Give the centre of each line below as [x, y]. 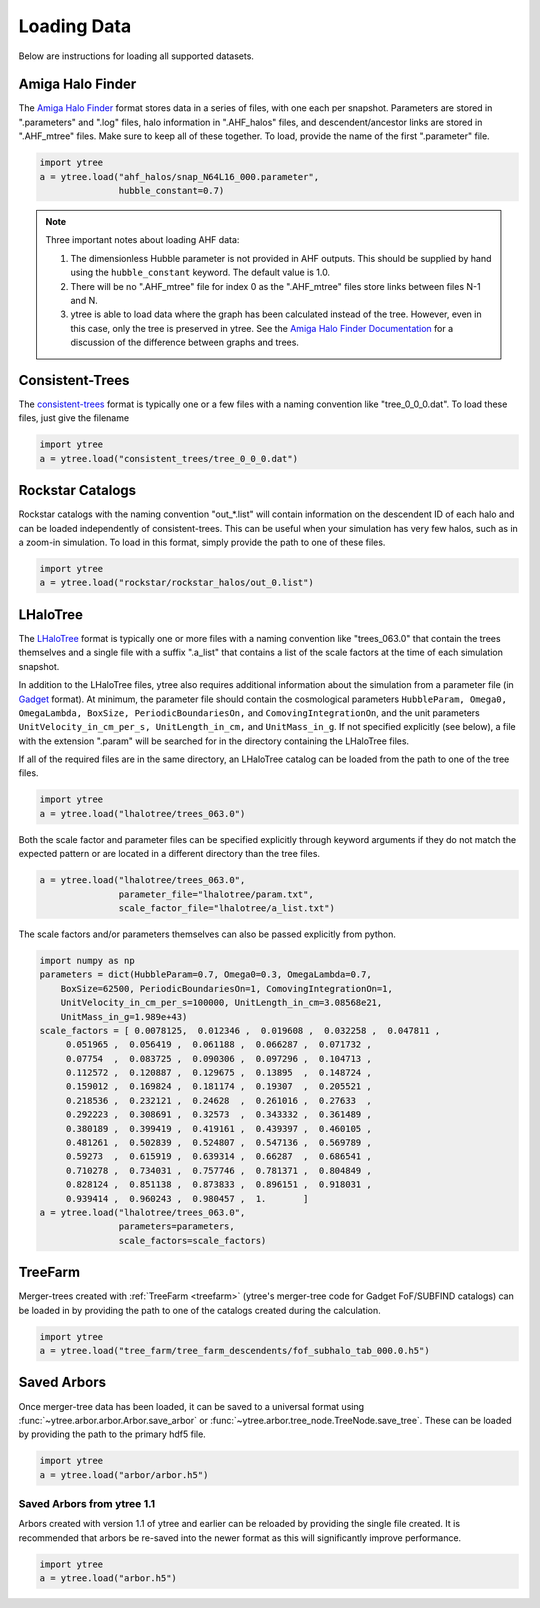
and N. [84, 300]
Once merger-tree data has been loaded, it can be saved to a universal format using [191, 1406]
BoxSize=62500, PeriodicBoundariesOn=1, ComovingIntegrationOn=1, [227, 988]
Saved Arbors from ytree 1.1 [86, 1504]
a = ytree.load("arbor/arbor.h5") [124, 1474]
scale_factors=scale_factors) [192, 1240]
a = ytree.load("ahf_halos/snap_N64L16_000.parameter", [179, 176]
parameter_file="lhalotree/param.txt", [216, 894]
